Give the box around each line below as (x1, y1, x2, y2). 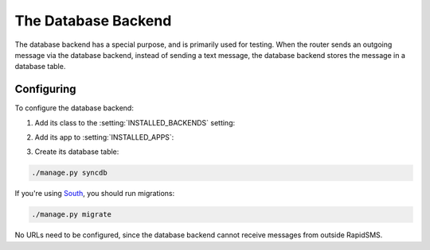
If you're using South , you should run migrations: (14, 189, 175, 198)
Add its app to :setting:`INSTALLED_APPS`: (34, 133, 174, 142)
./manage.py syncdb (31, 168, 107, 178)
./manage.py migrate (31, 210, 111, 219)
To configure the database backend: (14, 103, 135, 113)
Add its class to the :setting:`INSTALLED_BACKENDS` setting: (34, 117, 236, 127)
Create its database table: (34, 147, 119, 156)
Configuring (14, 83, 76, 96)
